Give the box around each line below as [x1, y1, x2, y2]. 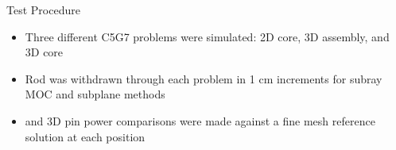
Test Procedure [6, 2, 80, 17]
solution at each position [25, 128, 146, 144]
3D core [25, 44, 64, 60]
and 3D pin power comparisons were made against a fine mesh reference [25, 112, 375, 129]
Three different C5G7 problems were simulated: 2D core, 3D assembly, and [25, 28, 390, 44]
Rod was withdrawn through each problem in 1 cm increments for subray [25, 70, 382, 87]
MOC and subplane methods [25, 86, 165, 102]
